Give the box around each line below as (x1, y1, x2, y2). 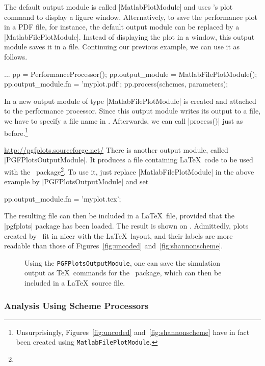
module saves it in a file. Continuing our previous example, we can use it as (4, 41, 240, 52)
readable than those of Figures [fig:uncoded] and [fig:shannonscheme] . (4, 240, 223, 251)
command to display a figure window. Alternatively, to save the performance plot (4, 11, 257, 22)
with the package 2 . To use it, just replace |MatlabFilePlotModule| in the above (4, 164, 254, 177)
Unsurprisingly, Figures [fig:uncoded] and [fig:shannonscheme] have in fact (16, 326, 250, 337)
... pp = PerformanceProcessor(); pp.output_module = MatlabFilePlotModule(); (4, 68, 257, 79)
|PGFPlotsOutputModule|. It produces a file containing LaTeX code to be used (4, 154, 253, 165)
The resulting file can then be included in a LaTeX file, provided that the (4, 210, 234, 221)
